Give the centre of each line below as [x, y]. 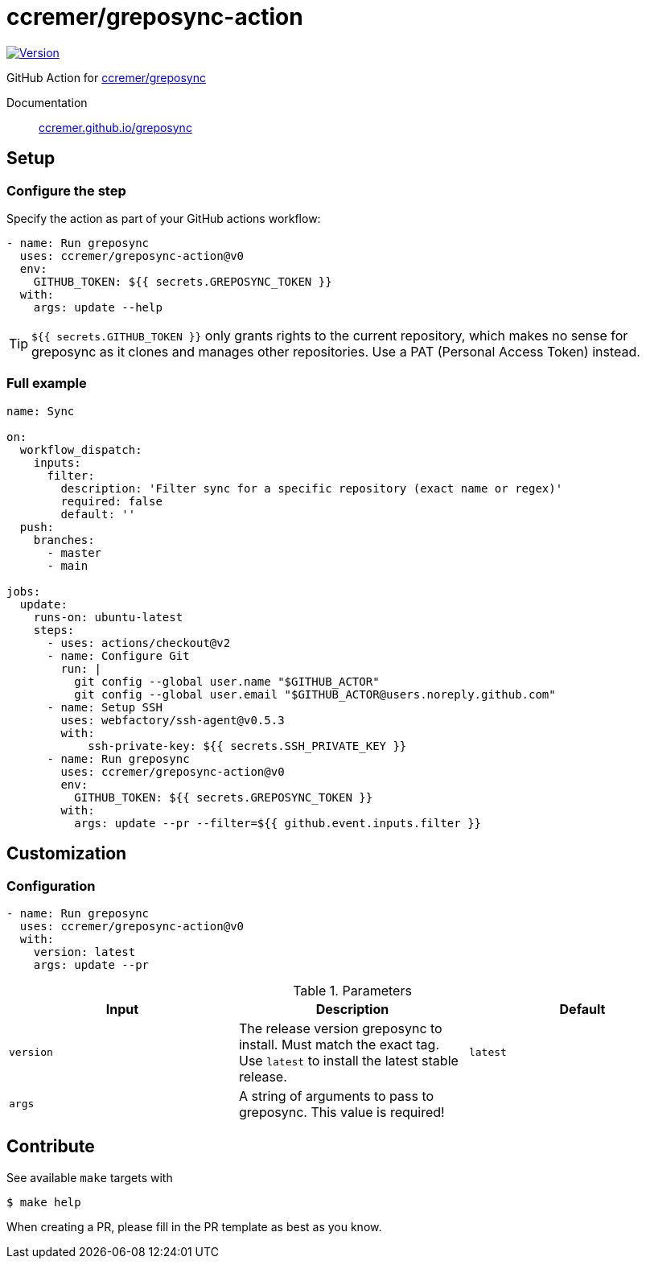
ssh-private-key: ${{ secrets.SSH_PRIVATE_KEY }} [247, 746]
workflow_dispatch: [81, 449]
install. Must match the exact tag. [339, 1044]
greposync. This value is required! [342, 1112]
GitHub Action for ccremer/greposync [106, 77]
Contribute [51, 1147]
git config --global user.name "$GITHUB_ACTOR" [227, 681]
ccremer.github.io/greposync [115, 127]
